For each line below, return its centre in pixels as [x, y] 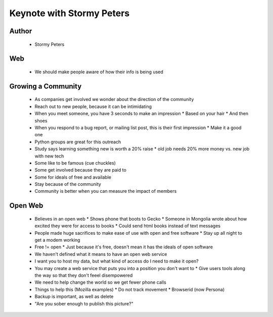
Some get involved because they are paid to [80, 170]
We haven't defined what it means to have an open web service [101, 254]
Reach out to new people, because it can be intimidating [93, 107]
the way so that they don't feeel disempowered [84, 275]
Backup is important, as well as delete [74, 297]
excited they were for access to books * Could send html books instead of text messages [128, 226]
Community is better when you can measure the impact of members [106, 191]
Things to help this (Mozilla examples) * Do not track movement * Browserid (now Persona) [130, 289]
